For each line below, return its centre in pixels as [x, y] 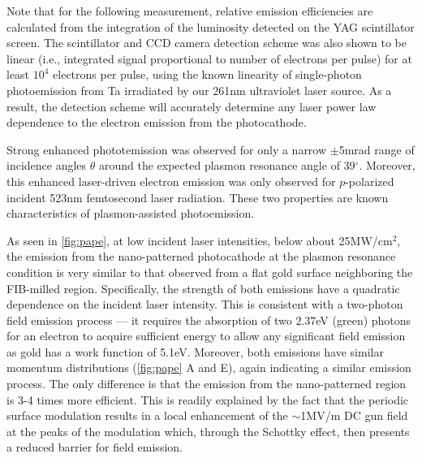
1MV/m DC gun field [354, 415]
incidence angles [47, 165]
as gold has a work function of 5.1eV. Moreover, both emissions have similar [195, 351]
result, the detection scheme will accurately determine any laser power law [192, 106]
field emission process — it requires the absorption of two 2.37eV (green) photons [209, 320]
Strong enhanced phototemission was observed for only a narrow [167, 149]
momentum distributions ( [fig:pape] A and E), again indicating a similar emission [209, 367]
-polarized [370, 181]
